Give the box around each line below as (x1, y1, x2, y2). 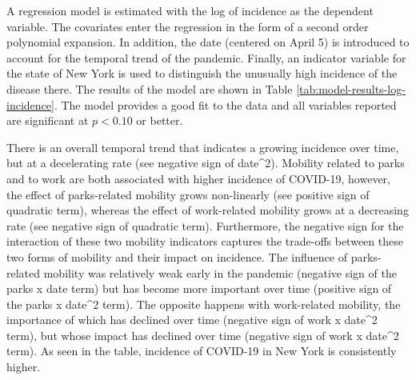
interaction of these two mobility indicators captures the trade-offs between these (6, 233, 403, 250)
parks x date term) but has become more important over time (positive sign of (6, 280, 392, 297)
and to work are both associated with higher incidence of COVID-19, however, (6, 170, 390, 186)
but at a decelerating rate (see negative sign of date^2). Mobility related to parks (6, 154, 405, 171)
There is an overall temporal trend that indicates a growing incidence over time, (6, 138, 399, 155)
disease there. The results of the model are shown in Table (6, 80, 293, 97)
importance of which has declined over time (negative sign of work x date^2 (6, 311, 378, 328)
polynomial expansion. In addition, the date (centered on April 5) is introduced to (6, 34, 410, 50)
